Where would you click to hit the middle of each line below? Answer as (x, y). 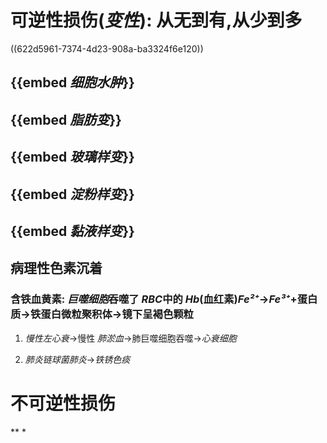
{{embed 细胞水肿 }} (72, 82)
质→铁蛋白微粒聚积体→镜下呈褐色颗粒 (102, 314)
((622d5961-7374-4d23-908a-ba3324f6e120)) (107, 48)
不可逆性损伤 (63, 403)
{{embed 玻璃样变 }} (72, 157)
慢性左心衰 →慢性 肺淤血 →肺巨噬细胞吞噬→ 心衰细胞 (130, 338)
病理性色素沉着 (56, 268)
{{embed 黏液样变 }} (72, 231)
